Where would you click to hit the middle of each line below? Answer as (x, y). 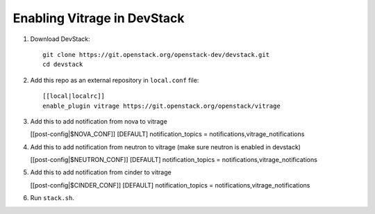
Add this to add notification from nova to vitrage (99, 121)
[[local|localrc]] (74, 96)
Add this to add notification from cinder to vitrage (101, 172)
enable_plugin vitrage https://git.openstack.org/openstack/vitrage (161, 106)
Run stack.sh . (52, 198)
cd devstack (63, 65)
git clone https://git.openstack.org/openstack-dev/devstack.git (156, 55)
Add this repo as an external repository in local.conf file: (115, 80)
